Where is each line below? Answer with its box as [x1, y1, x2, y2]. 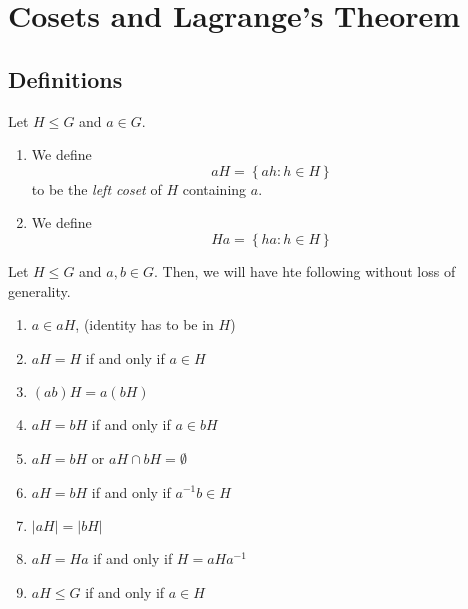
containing [182, 178, 247, 199]
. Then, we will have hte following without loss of [154, 260, 456, 281]
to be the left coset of [31, 178, 162, 199]
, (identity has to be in [75, 314, 214, 335]
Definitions [8, 63, 123, 94]
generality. [8, 280, 71, 301]
